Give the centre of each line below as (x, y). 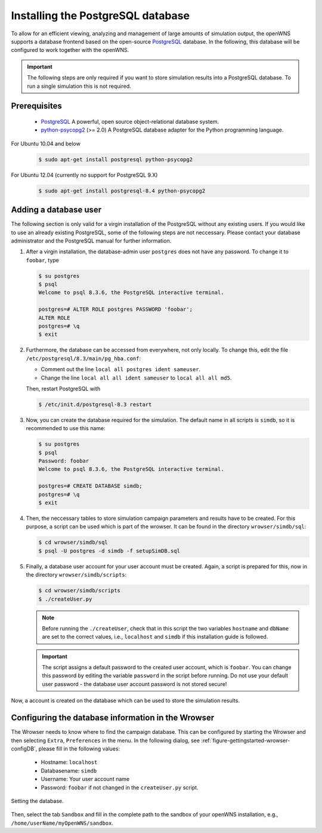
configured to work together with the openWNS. (70, 50)
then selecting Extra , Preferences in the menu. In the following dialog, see (105, 740)
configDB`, (24, 748)
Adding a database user (56, 210)
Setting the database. (37, 801)
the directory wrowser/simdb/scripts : (76, 575)
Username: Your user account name (85, 779)
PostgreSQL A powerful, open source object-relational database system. (130, 121)
